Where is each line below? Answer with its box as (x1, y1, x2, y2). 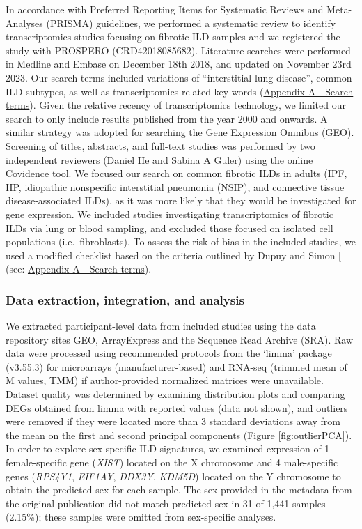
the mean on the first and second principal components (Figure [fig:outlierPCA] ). (6, 427, 352, 442)
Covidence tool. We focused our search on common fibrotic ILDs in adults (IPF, (6, 166, 347, 181)
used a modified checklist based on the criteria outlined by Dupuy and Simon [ (6, 247, 341, 262)
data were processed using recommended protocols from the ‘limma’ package (6, 346, 332, 360)
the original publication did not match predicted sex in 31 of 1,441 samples (6, 496, 326, 510)
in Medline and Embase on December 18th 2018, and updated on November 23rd (6, 56, 352, 71)
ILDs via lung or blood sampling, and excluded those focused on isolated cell (6, 220, 333, 235)
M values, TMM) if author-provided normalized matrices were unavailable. (6, 373, 324, 388)
